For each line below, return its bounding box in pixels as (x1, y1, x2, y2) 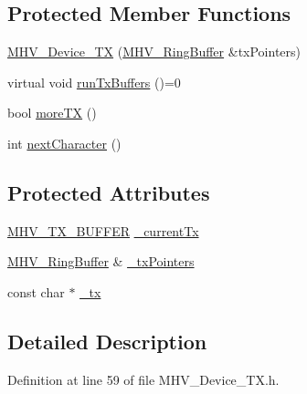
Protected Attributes (7, 178, 210, 206)
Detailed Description (7, 327, 207, 355)
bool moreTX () (7, 103, 97, 122)
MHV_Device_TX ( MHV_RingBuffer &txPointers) (7, 42, 302, 61)
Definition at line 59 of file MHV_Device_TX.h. (7, 369, 280, 389)
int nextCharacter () (7, 133, 122, 152)
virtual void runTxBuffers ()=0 (7, 72, 181, 91)
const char (7, 282, 65, 301)
